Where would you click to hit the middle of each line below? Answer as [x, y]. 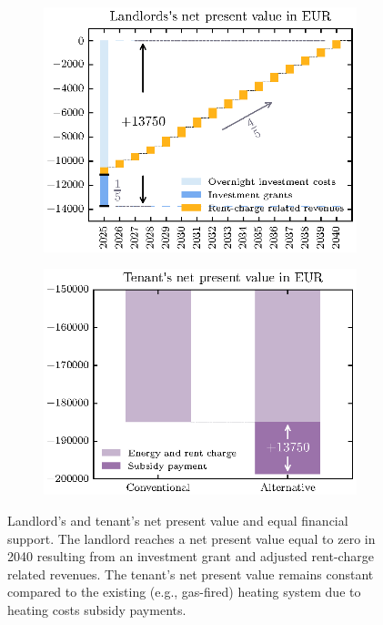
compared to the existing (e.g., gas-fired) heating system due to [184, 592]
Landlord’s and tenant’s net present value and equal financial [178, 521]
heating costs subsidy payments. [97, 609]
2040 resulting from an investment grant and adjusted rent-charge [191, 556]
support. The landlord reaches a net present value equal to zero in [191, 538]
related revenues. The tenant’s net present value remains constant [191, 574]
